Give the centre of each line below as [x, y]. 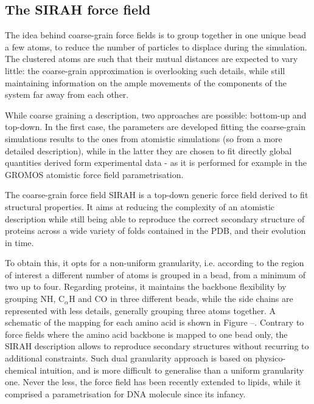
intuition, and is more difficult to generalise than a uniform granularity [172, 370]
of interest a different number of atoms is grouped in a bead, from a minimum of [155, 274]
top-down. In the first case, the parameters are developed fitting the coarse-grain [155, 127]
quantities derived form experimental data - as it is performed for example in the [156, 163]
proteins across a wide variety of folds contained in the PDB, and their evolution [155, 231]
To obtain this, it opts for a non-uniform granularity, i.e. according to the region [155, 263]
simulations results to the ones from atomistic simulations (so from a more [144, 138]
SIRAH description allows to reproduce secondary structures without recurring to [157, 346]
